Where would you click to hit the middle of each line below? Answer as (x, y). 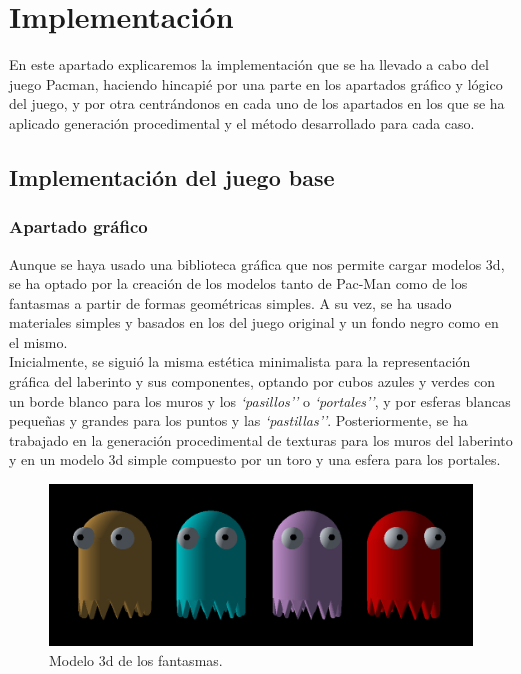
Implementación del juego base (172, 176)
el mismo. (38, 341)
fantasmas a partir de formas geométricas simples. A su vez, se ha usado (230, 302)
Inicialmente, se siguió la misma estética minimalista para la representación (240, 361)
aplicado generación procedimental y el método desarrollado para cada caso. (242, 122)
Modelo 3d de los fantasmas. (136, 659)
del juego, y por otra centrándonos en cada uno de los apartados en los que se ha (257, 103)
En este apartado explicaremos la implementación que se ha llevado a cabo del (249, 64)
